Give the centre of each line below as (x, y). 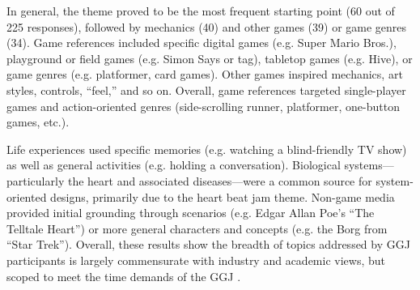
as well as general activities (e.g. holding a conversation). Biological (174, 165)
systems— (369, 165)
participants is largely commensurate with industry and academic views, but (196, 260)
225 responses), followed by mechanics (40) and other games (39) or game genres (207, 26)
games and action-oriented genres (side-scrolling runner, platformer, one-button (203, 106)
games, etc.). (38, 122)
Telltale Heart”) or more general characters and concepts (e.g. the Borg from (197, 228)
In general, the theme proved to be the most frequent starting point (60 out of (201, 11)
